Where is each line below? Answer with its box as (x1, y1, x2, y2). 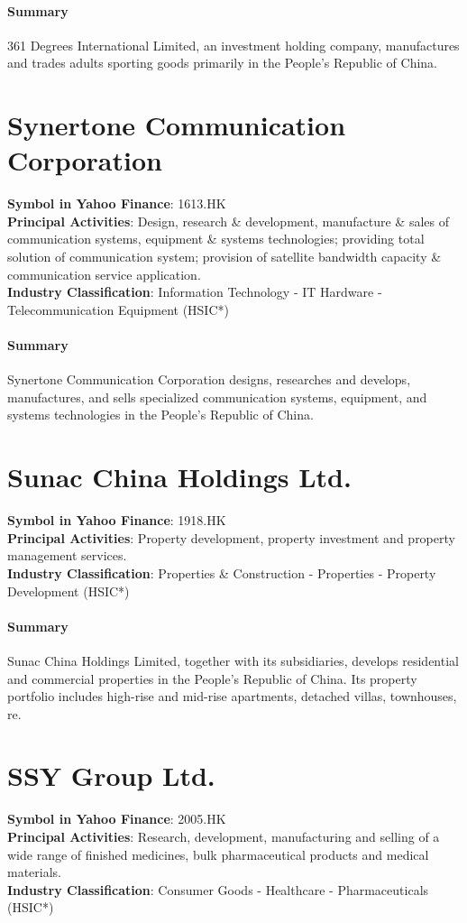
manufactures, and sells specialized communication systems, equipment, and (7, 387, 427, 406)
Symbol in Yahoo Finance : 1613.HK (7, 194, 226, 213)
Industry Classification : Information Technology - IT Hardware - (7, 282, 382, 301)
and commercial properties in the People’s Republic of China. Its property (7, 669, 417, 688)
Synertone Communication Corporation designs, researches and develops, (7, 370, 411, 389)
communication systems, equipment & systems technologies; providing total (7, 229, 425, 248)
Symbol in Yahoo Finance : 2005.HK (7, 809, 226, 828)
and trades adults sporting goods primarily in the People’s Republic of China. (7, 53, 437, 72)
